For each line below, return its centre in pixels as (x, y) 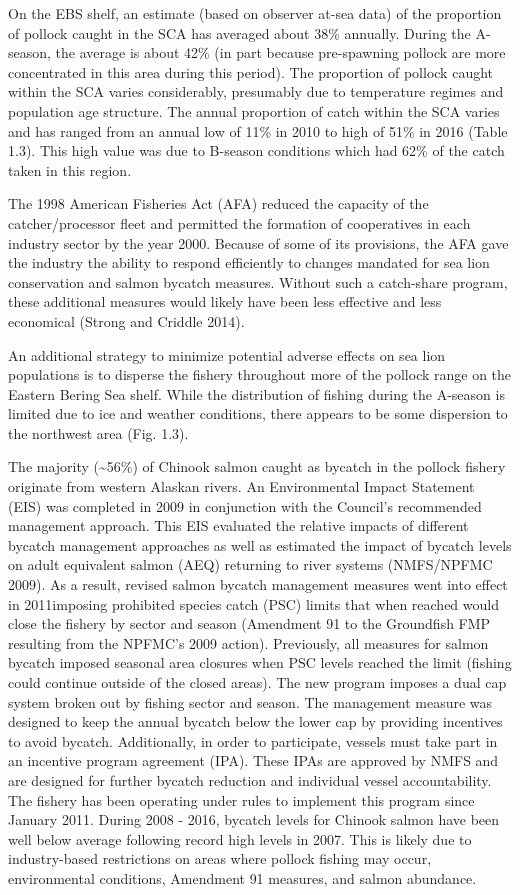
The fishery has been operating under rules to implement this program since (241, 799)
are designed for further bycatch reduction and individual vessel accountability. (250, 779)
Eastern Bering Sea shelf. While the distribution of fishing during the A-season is (256, 393)
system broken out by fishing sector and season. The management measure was (250, 701)
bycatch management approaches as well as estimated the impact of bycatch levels (260, 544)
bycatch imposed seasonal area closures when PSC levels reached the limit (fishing (260, 662)
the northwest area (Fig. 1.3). (98, 432)
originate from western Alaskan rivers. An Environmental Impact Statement (241, 486)
